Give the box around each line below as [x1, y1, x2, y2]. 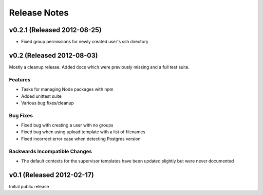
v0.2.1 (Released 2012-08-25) [9, 26, 102, 34]
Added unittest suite [21, 93, 62, 99]
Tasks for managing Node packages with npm [21, 87, 114, 92]
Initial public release [9, 183, 50, 189]
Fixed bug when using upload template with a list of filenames [21, 129, 146, 135]
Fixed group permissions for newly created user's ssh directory [21, 39, 149, 45]
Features [9, 76, 31, 83]
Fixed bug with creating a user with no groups [21, 122, 113, 128]
